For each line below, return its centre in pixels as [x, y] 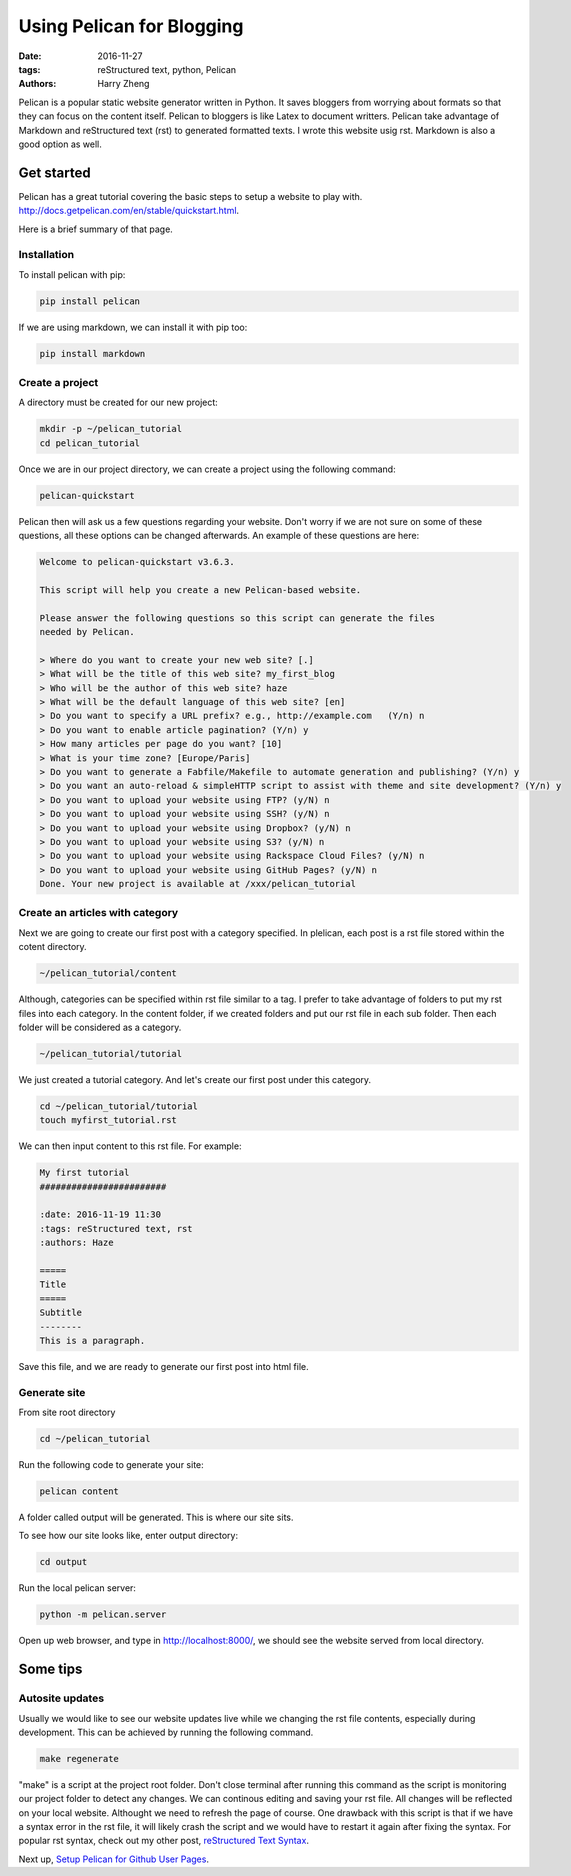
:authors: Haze [76, 1243]
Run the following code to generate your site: [111, 1465]
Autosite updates [61, 1698]
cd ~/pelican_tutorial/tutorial [119, 1106]
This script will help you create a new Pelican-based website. [200, 589]
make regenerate [79, 1758]
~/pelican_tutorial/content [108, 973]
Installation [46, 255]
